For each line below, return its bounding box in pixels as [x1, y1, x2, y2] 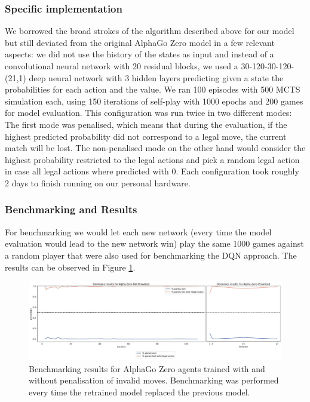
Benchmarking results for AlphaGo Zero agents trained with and [29, 362, 265, 375]
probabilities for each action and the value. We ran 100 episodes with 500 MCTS [5, 83, 300, 96]
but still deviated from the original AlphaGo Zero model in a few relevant [5, 36, 275, 48]
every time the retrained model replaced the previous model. [29, 385, 250, 398]
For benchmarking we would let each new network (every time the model [5, 225, 272, 238]
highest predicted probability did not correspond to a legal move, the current [5, 130, 287, 142]
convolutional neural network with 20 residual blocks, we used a [5, 60, 238, 72]
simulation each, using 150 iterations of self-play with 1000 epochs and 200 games [5, 94, 303, 107]
